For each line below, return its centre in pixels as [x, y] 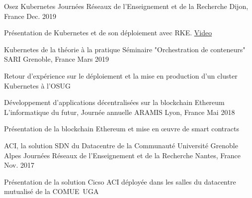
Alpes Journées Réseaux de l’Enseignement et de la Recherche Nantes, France [122, 155]
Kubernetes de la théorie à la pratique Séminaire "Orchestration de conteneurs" [125, 49]
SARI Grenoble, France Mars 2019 [57, 59]
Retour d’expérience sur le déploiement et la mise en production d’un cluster [121, 75]
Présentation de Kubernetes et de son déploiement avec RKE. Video [108, 33]
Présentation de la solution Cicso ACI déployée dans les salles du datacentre [120, 181]
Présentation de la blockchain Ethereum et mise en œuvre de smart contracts [122, 129]
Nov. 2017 [19, 165]
